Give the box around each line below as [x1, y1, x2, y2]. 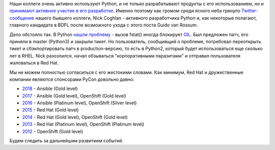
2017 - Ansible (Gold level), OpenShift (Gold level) [22, 93, 127, 99]
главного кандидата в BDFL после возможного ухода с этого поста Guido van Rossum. [9, 22, 198, 28]
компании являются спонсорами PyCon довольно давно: [9, 76, 134, 82]
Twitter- [241, 8, 258, 14]
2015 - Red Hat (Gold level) [22, 107, 79, 113]
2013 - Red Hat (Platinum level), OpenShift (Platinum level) [22, 121, 145, 127]
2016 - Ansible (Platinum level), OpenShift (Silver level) [22, 100, 137, 106]
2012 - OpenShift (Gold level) [22, 128, 84, 134]
